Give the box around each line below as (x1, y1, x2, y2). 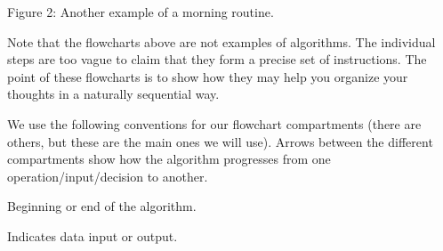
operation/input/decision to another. (7, 166, 208, 185)
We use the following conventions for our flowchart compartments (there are (7, 114, 422, 133)
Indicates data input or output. (7, 226, 178, 245)
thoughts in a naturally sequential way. (7, 85, 220, 103)
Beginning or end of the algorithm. (7, 197, 197, 215)
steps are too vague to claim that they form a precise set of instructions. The (7, 50, 427, 69)
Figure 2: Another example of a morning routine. (7, 3, 274, 20)
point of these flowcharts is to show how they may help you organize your (7, 67, 408, 85)
